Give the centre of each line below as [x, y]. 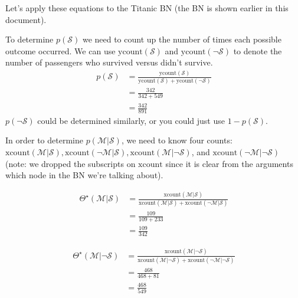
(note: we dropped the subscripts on [71, 163]
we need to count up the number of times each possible [182, 39]
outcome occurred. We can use [60, 50]
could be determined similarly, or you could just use [131, 120]
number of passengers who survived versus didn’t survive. [109, 62]
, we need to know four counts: [177, 140]
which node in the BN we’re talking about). [84, 175]
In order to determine [44, 140]
